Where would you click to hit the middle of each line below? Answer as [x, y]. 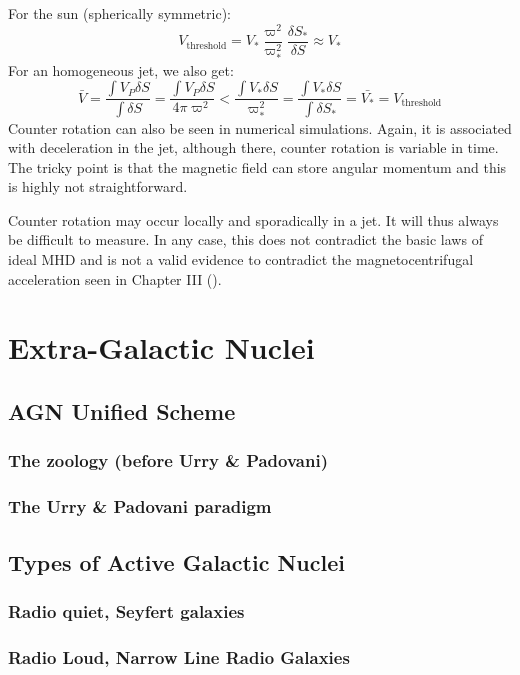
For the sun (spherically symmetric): [119, 13]
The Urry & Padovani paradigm [140, 506]
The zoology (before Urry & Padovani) [168, 460]
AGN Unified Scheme [122, 411]
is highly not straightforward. [98, 186]
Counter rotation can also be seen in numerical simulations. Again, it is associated [260, 127]
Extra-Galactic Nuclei [161, 347]
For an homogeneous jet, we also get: [121, 69]
